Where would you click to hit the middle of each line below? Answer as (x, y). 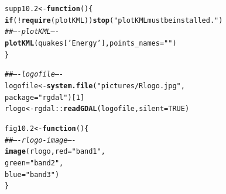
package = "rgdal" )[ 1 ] (45, 97)
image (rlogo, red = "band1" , (55, 152)
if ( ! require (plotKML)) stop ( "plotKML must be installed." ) (114, 20)
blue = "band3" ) (32, 174)
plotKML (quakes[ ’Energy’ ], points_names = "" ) (91, 43)
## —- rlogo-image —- (40, 140)
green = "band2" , (34, 163)
